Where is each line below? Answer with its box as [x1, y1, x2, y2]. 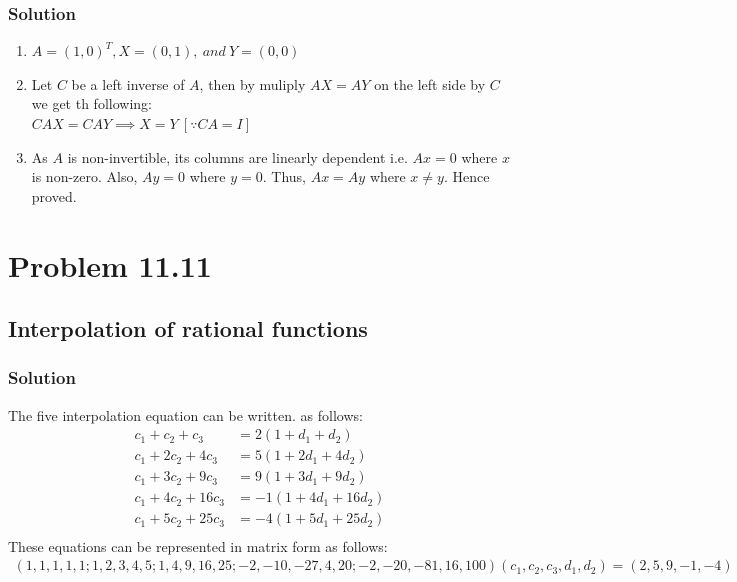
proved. [31, 185, 77, 206]
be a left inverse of [71, 73, 185, 94]
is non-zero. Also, [31, 166, 138, 187]
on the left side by [374, 73, 486, 94]
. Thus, [262, 166, 306, 187]
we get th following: [31, 93, 152, 114]
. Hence [443, 166, 490, 187]
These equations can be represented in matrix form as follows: [8, 535, 388, 556]
